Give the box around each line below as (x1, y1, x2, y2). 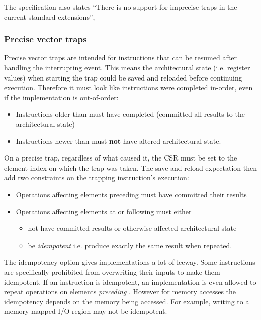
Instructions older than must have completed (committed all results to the (16, 109, 245, 119)
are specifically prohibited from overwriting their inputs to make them (4, 266, 220, 277)
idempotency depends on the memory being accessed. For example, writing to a (4, 296, 249, 306)
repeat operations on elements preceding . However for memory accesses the (4, 286, 236, 297)
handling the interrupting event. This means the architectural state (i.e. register (4, 62, 250, 72)
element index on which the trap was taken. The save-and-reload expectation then (4, 162, 257, 173)
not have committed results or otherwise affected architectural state (28, 223, 237, 233)
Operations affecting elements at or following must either (16, 206, 192, 216)
